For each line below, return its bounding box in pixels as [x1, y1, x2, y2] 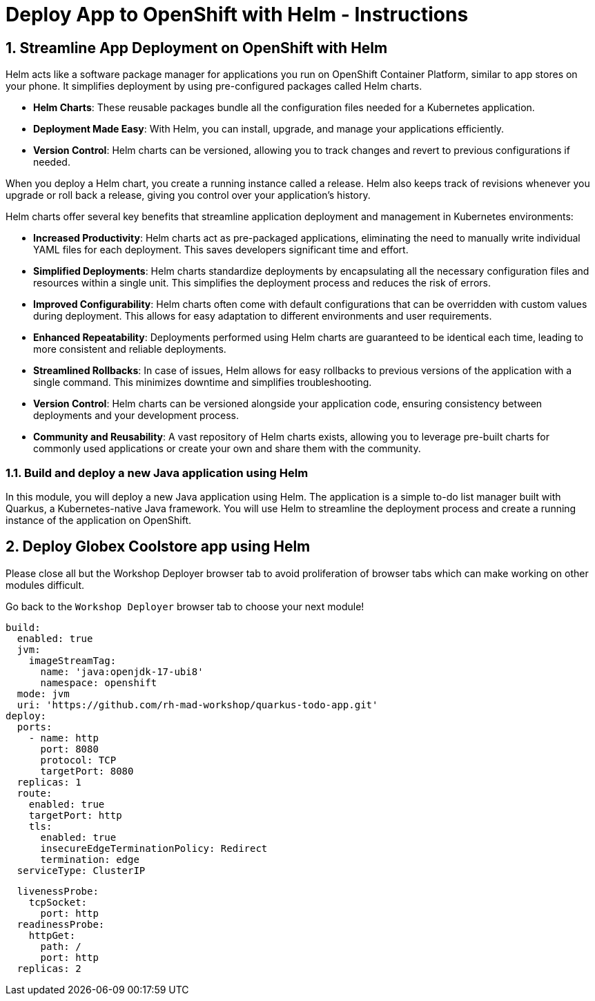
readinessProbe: [17, 918, 105, 930]
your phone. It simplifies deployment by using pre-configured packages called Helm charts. [6, 80, 422, 93]
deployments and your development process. [33, 409, 240, 422]
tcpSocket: [28, 896, 88, 908]
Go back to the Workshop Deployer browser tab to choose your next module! [6, 600, 364, 612]
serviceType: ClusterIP [17, 864, 146, 876]
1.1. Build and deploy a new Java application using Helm [6, 465, 309, 480]
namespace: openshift [40, 677, 157, 688]
